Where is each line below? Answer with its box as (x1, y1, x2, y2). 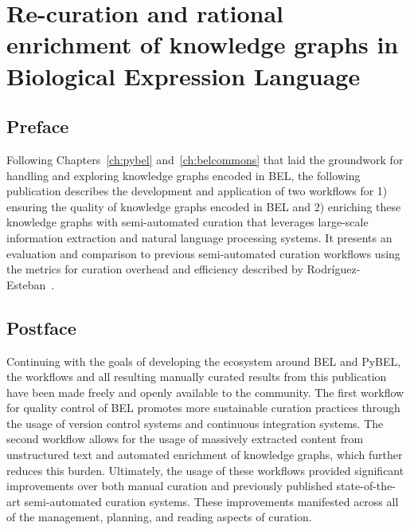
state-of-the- (336, 477, 396, 494)
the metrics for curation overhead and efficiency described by (6, 261, 303, 277)
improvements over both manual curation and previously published (6, 477, 333, 494)
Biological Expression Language (6, 59, 361, 92)
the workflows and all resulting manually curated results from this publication (6, 368, 387, 385)
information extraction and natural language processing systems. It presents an (6, 229, 392, 245)
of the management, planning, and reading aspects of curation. (6, 508, 312, 525)
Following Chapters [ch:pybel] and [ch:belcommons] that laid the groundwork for (6, 151, 404, 167)
